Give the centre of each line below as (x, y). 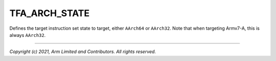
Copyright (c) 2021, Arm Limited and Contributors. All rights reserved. (83, 52)
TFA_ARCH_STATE (50, 13)
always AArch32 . (28, 35)
